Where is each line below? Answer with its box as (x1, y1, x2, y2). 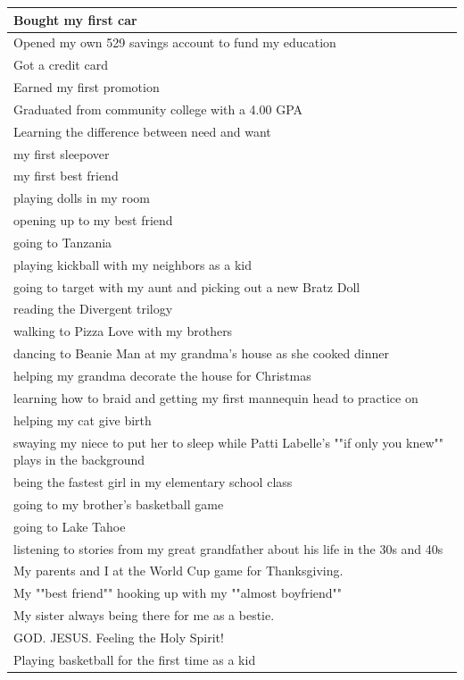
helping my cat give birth (13, 410, 152, 429)
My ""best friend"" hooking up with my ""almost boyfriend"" (13, 583, 343, 602)
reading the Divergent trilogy (13, 299, 173, 318)
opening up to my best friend (13, 211, 173, 230)
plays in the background (13, 450, 145, 469)
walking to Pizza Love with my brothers (13, 322, 233, 340)
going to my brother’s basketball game (13, 494, 224, 513)
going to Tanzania (13, 232, 112, 251)
